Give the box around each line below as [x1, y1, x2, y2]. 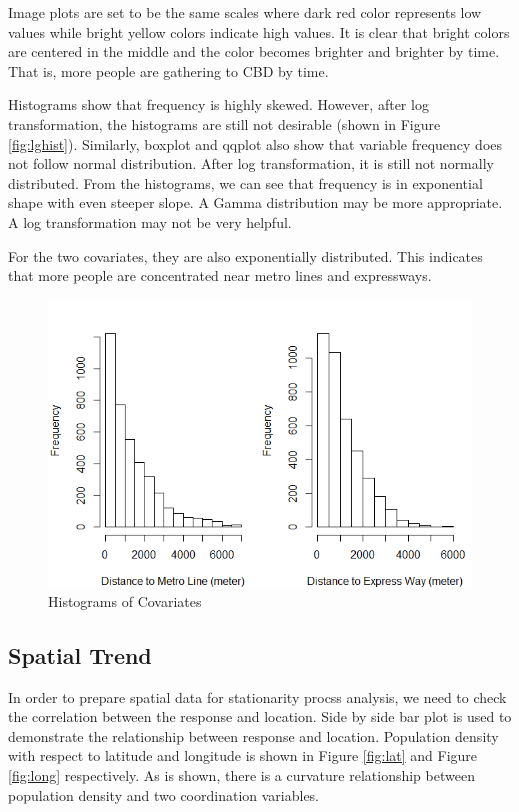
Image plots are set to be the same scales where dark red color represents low [8, 2, 482, 22]
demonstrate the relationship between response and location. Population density [8, 725, 499, 746]
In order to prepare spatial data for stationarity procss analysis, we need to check [8, 686, 507, 707]
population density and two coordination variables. [8, 784, 320, 805]
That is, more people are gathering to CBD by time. [8, 60, 329, 81]
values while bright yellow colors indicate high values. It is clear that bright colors [8, 21, 510, 42]
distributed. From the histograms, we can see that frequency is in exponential [8, 172, 483, 193]
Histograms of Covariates [48, 590, 202, 611]
